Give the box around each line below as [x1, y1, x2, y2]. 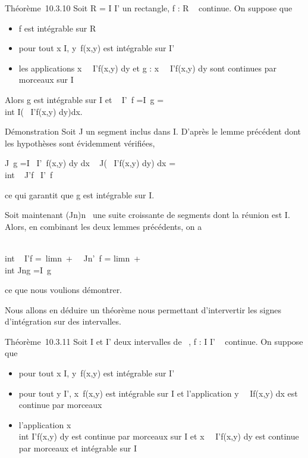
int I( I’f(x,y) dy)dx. [5, 105, 83, 117]
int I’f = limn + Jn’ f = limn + [5, 251, 141, 264]
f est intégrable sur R [18, 21, 96, 34]
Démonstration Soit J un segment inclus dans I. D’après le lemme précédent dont [5, 125, 301, 138]
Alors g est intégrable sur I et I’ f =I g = [5, 93, 164, 105]
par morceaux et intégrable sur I [18, 442, 137, 454]
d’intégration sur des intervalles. [5, 315, 121, 328]
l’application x [18, 418, 71, 431]
